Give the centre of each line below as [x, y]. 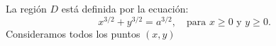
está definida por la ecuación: [125, 8]
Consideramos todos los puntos [73, 33]
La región [26, 8]
